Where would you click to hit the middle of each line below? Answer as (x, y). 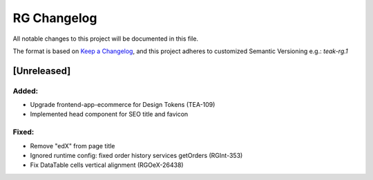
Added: (25, 91)
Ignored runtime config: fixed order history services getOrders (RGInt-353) (136, 156)
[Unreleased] (42, 71)
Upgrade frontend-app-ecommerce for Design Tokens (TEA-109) (123, 105)
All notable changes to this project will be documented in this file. (106, 39)
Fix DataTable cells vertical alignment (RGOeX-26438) (107, 165)
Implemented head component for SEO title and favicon (109, 114)
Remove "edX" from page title (73, 146)
